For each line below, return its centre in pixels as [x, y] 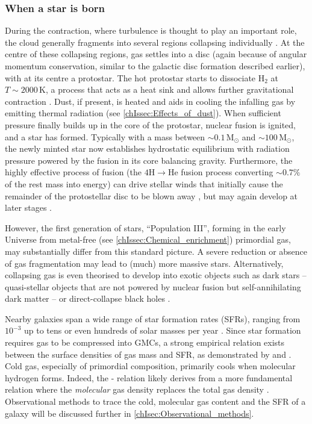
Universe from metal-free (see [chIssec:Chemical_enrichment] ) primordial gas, [148, 239]
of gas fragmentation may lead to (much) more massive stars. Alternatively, [144, 263]
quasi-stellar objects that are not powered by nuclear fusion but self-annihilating [153, 286]
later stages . [28, 207]
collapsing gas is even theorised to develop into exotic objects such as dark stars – [156, 275]
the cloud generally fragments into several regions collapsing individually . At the [155, 42]
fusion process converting [227, 172]
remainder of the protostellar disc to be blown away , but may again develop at [151, 195]
